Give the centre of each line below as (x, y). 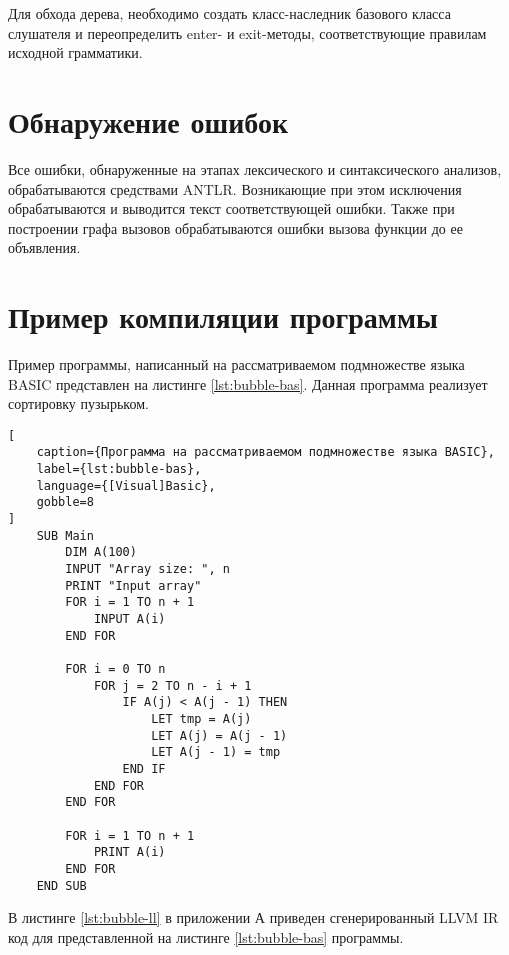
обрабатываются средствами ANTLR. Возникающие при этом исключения (235, 188)
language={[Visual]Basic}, (126, 485)
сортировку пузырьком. (78, 403)
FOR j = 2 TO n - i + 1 (172, 685)
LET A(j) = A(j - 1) (219, 735)
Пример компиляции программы (223, 316)
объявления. (44, 247)
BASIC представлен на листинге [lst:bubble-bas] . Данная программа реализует (248, 383)
